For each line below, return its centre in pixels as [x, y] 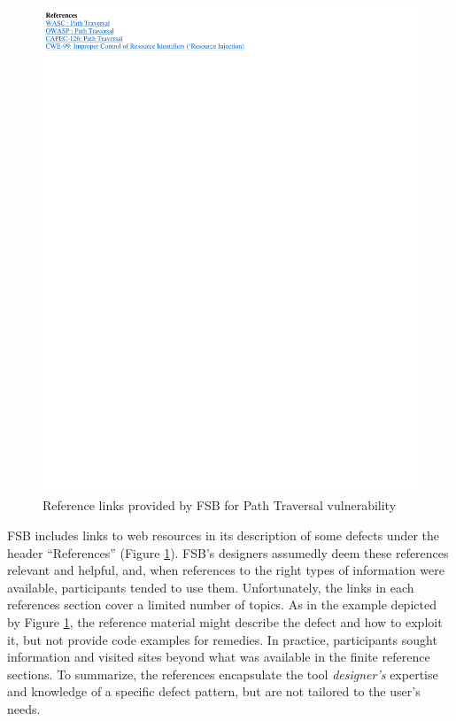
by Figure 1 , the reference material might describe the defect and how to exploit [225, 622]
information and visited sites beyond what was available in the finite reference [219, 657]
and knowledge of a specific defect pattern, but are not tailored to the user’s [214, 691]
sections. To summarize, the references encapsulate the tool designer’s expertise [223, 674]
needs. [24, 709]
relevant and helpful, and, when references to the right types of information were [226, 570]
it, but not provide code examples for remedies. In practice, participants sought [222, 639]
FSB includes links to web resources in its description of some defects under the [224, 535]
